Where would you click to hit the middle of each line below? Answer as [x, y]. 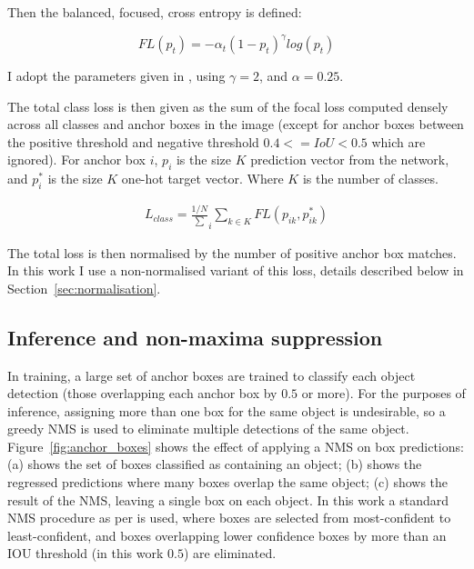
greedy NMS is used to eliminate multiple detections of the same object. [208, 429]
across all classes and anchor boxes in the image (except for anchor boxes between [236, 124]
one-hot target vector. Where [202, 179]
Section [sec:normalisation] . [84, 288]
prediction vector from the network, [350, 160]
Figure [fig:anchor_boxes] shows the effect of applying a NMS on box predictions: [236, 446]
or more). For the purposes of [383, 393]
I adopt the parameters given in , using [116, 76]
